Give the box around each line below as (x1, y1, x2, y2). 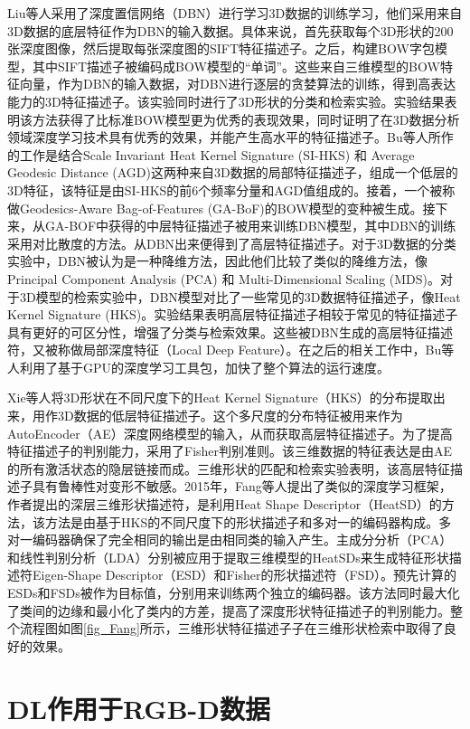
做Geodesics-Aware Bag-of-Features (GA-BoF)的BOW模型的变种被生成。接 (7, 198, 436, 217)
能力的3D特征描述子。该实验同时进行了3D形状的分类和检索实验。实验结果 (7, 91, 445, 110)
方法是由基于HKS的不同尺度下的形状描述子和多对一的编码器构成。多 (44, 512, 452, 531)
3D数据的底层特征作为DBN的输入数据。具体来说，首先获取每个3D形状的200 (7, 21, 454, 40)
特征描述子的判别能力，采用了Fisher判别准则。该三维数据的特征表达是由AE (7, 441, 453, 460)
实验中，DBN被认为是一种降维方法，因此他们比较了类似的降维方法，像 (7, 251, 428, 270)
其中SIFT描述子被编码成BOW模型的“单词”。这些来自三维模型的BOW (32, 56, 440, 75)
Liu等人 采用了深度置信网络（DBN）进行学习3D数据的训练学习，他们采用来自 (7, 4, 463, 22)
